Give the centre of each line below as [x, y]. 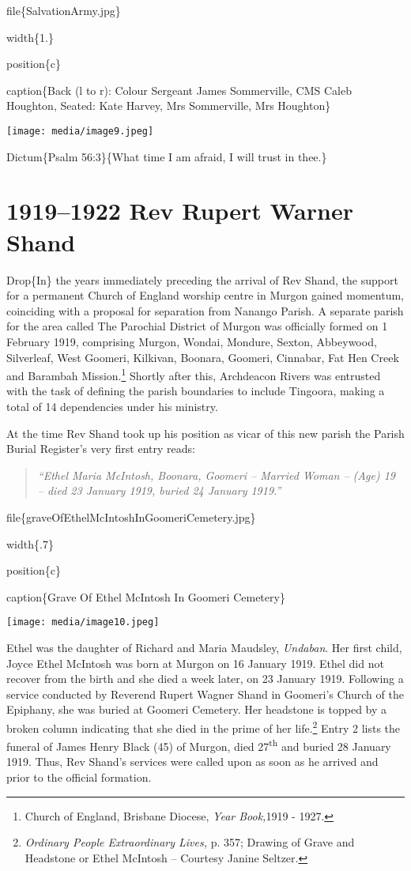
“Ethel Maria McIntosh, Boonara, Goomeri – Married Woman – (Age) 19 [216, 475]
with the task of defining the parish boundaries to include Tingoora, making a [196, 391]
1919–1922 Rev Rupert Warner [180, 211]
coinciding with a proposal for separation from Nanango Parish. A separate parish [205, 310]
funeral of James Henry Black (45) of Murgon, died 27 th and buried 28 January [199, 745]
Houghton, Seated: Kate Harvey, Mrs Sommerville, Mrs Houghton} [169, 106]
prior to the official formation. [79, 777]
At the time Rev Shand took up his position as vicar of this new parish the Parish [205, 433]
